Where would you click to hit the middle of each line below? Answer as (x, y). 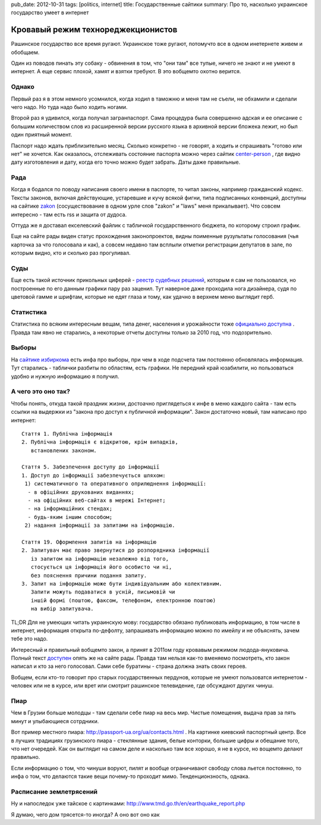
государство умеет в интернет (50, 12)
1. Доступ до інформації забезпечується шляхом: (94, 475)
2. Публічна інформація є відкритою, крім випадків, (100, 442)
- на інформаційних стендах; (70, 509)
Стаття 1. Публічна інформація (67, 434)
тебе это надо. (29, 639)
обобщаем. (25, 52)
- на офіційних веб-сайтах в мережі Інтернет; (97, 501)
